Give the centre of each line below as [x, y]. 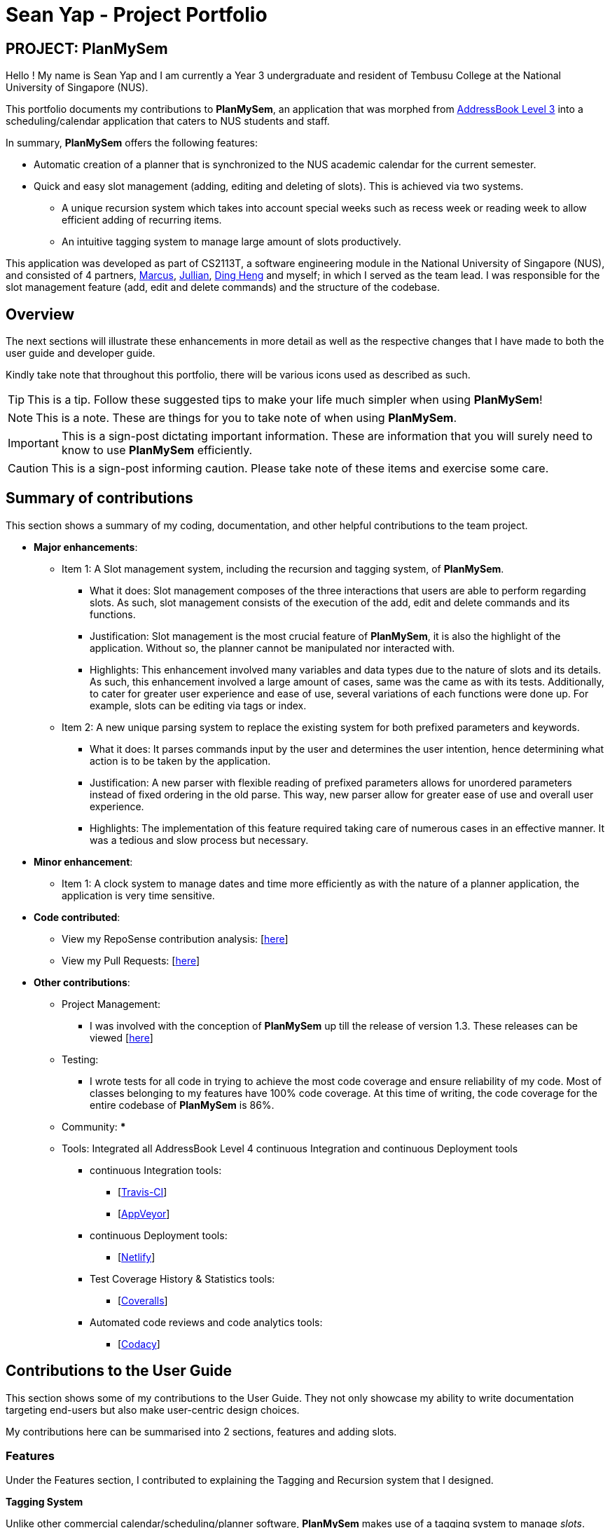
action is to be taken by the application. [180, 760]
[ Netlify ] [137, 1257]
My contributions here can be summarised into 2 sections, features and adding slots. [201, 1431]
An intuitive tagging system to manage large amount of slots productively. [231, 242]
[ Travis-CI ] [143, 1192]
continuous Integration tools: [156, 1170]
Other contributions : [82, 982]
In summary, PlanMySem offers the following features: [132, 143]
